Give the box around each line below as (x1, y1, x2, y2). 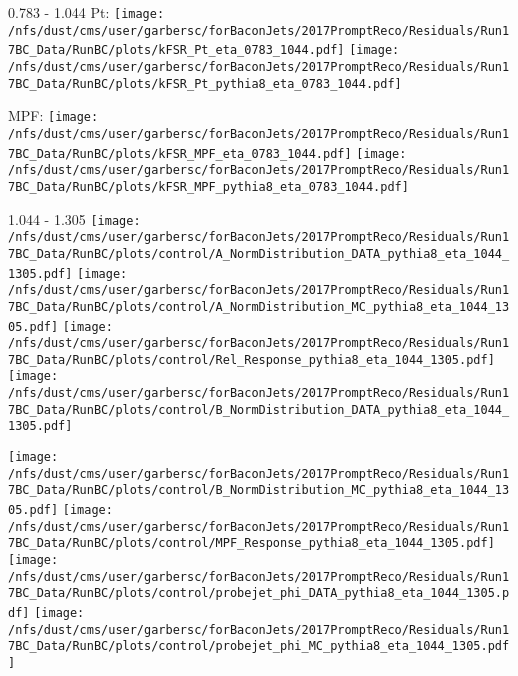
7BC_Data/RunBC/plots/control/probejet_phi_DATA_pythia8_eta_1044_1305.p (8, 586, 510, 601)
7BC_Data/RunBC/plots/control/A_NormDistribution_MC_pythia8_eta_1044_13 (8, 299, 510, 314)
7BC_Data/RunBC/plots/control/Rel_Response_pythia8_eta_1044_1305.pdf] (8, 352, 495, 367)
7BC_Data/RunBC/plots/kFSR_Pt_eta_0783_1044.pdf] (8, 43, 345, 58)
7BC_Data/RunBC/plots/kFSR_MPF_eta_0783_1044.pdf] (8, 146, 352, 161)
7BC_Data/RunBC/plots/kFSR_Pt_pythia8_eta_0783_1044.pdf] (8, 76, 402, 91)
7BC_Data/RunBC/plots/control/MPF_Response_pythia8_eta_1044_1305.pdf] (8, 536, 495, 551)
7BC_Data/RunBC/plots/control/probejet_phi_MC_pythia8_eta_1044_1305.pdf (8, 639, 510, 654)
